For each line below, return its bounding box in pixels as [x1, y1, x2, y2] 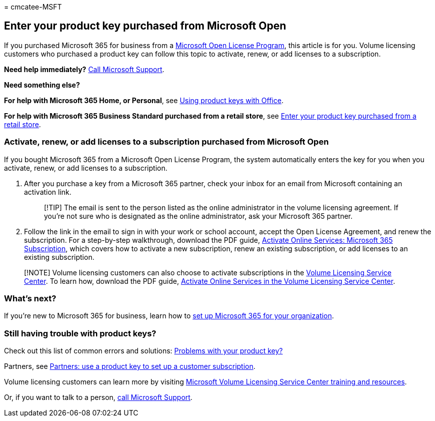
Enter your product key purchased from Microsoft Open [4, 20, 286, 33]
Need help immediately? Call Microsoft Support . [4, 65, 164, 74]
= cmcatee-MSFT [4, 3, 62, 11]
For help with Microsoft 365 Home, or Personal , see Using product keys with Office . [4, 96, 283, 105]
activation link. [24, 187, 71, 196]
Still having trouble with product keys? [4, 328, 156, 338]
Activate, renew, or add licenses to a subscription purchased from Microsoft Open [4, 137, 329, 147]
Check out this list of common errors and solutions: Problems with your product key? [4, 346, 283, 355]
